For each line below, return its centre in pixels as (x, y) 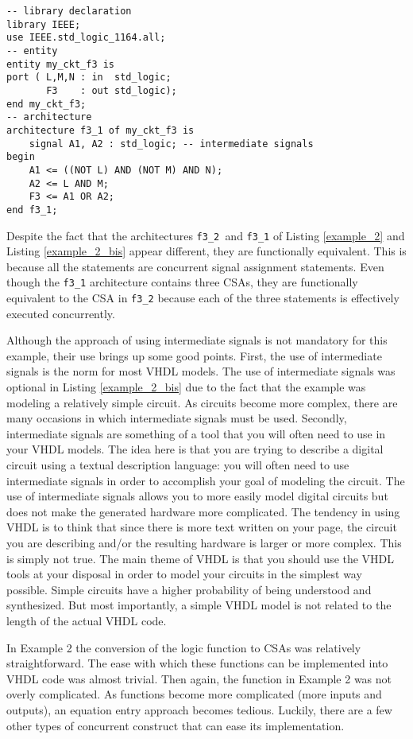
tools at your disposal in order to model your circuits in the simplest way (184, 574)
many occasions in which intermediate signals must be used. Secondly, (177, 418)
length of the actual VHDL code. (87, 620)
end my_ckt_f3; (46, 104)
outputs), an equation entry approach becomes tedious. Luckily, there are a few (199, 709)
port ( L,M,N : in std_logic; (89, 78)
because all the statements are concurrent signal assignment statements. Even (195, 266)
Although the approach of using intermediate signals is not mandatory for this (197, 340)
